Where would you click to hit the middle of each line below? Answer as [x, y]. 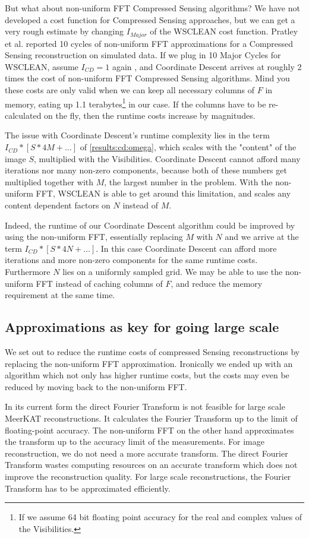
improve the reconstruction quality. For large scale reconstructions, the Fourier [148, 476]
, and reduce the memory [217, 283]
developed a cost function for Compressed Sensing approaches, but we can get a [150, 19]
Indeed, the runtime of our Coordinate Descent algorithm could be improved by [150, 225]
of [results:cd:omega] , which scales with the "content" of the [188, 147]
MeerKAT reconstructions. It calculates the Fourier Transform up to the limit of [151, 418]
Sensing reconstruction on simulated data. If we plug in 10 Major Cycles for [143, 55]
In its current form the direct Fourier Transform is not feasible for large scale [145, 406]
